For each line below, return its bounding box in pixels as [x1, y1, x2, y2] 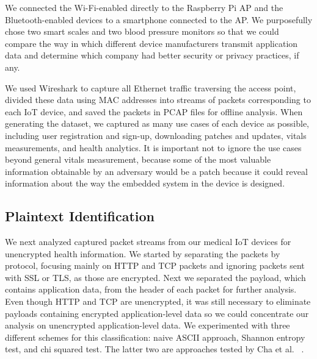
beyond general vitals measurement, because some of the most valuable [5, 153, 271, 166]
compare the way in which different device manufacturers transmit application [5, 37, 298, 49]
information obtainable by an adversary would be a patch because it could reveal [5, 165, 308, 177]
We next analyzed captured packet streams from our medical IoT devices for [5, 235, 291, 248]
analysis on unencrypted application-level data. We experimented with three [5, 319, 290, 332]
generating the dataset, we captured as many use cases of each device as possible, [5, 117, 309, 130]
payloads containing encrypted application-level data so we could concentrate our [5, 307, 309, 319]
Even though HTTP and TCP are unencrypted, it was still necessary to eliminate [5, 295, 311, 308]
